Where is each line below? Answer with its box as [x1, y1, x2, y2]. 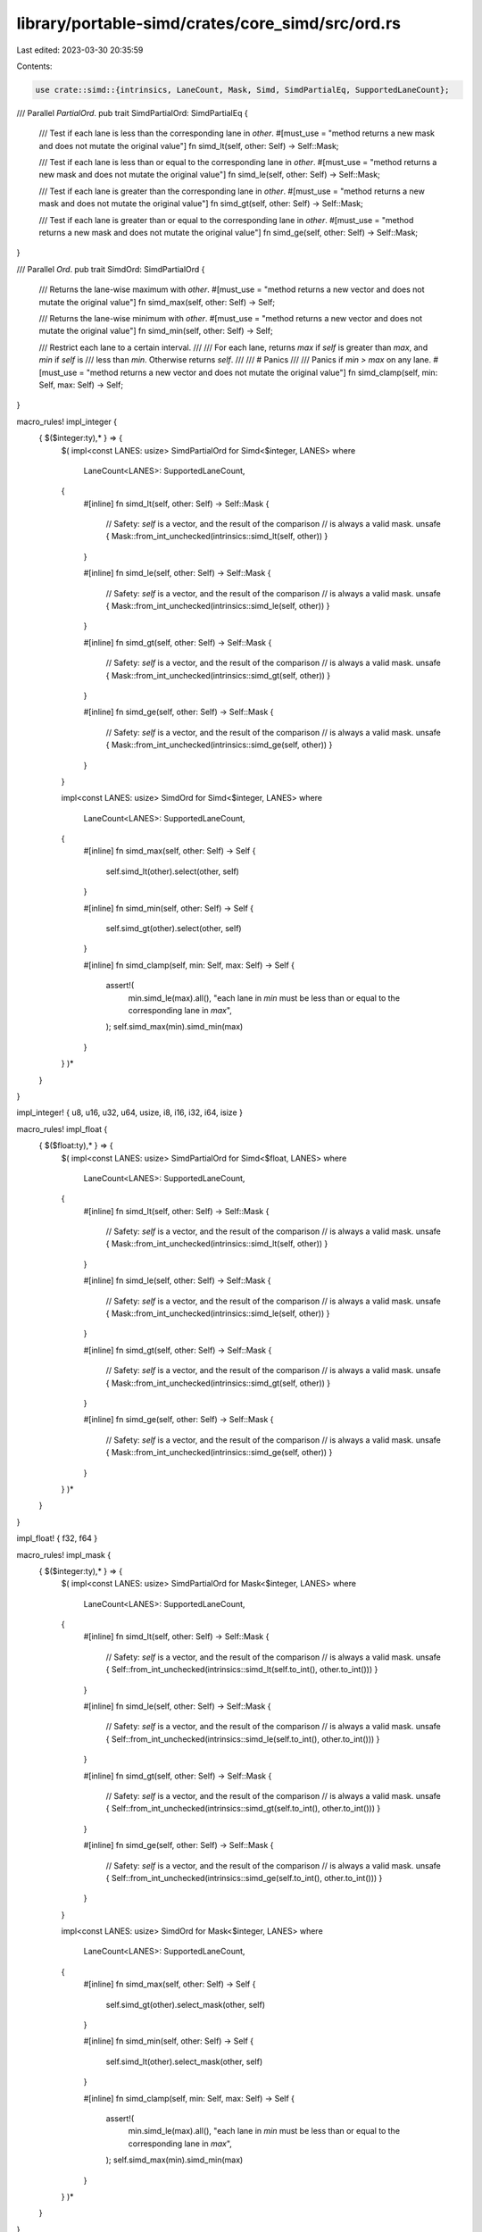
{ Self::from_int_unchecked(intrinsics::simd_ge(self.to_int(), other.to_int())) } [105, 1872, 383, 1883]
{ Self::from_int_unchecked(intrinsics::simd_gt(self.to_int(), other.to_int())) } [105, 1803, 381, 1814]
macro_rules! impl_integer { [16, 416, 118, 427]
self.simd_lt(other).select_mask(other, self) [105, 2056, 263, 2067]
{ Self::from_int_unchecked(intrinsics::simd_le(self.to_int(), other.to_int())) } [105, 1733, 380, 1745]
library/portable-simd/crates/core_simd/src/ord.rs [16, 13, 402, 33]
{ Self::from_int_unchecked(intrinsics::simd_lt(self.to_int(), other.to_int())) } [105, 1664, 378, 1675]
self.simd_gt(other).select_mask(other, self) [105, 1999, 266, 2010]
